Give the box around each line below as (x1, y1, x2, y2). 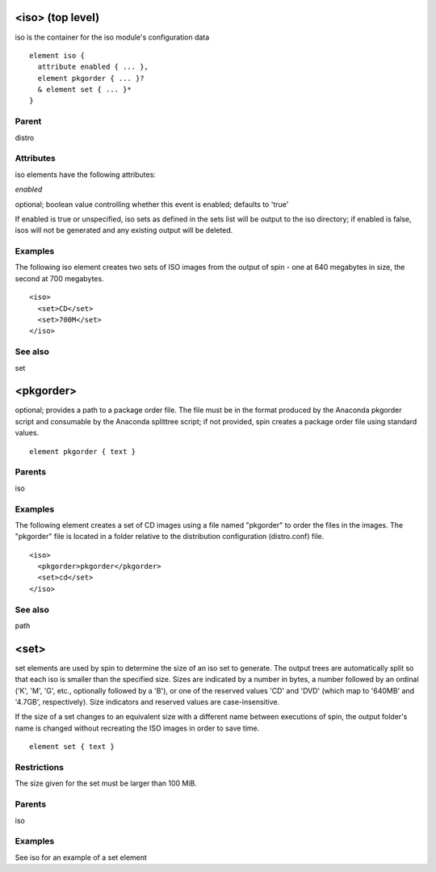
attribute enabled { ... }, (37, 62, 149, 72)
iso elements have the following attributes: (15, 170, 157, 179)
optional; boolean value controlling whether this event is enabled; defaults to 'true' (15, 199, 289, 209)
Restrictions (15, 762, 65, 773)
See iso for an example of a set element (15, 853, 147, 862)
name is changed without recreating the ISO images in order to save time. (15, 723, 260, 733)
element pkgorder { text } (29, 447, 136, 456)
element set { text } (29, 742, 115, 752)
